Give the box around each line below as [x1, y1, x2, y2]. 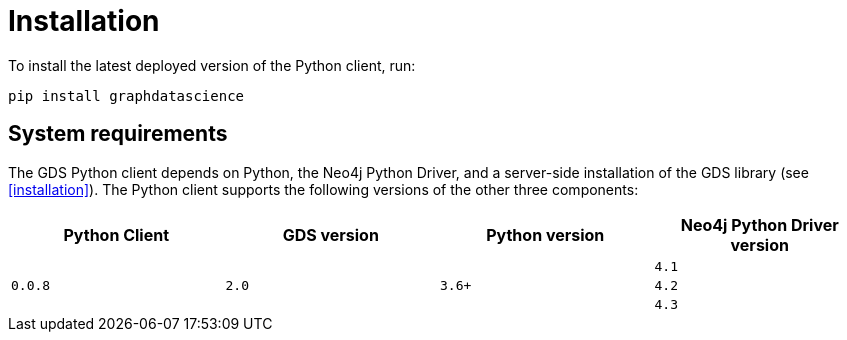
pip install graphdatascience [8, 87, 245, 104]
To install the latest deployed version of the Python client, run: [8, 56, 416, 74]
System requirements [8, 121, 228, 147]
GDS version [282, 224, 379, 245]
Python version [486, 224, 605, 245]
